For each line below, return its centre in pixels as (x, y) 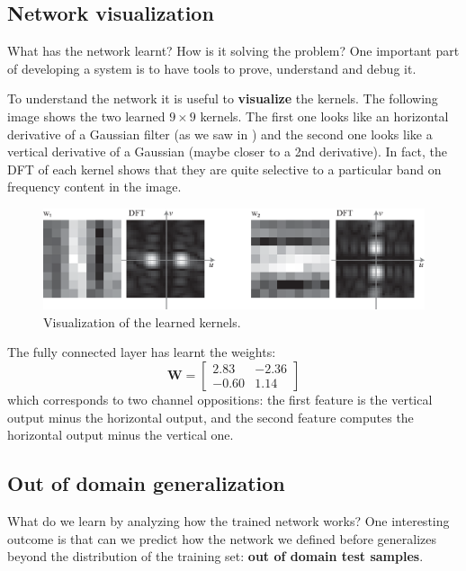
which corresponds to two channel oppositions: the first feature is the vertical (220, 399)
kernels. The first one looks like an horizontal (324, 116)
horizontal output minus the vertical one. (121, 435)
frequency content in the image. (94, 187)
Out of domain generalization (146, 483)
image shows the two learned (86, 116)
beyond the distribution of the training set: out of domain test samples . (215, 556)
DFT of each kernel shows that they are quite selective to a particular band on (224, 169)
